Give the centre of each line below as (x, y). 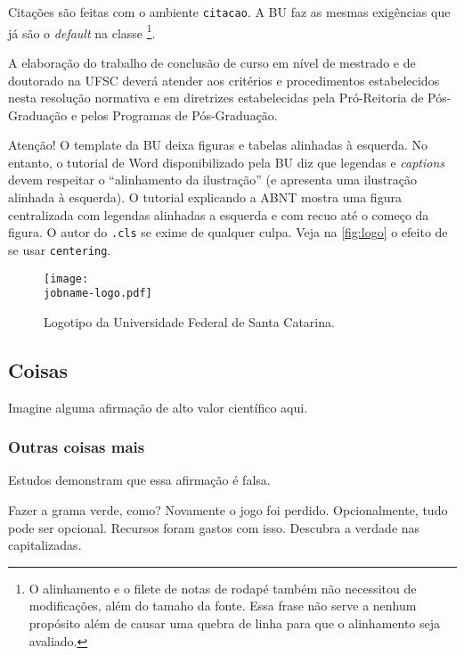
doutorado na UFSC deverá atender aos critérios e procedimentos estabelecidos (224, 80)
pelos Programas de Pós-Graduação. (179, 115)
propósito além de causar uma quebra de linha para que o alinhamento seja (235, 623)
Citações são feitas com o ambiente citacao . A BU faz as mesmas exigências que (229, 12)
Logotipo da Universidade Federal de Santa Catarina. (189, 321)
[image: (66, 278)
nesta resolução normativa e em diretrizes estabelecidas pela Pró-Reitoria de (216, 98)
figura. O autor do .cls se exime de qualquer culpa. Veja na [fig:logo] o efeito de (228, 232)
